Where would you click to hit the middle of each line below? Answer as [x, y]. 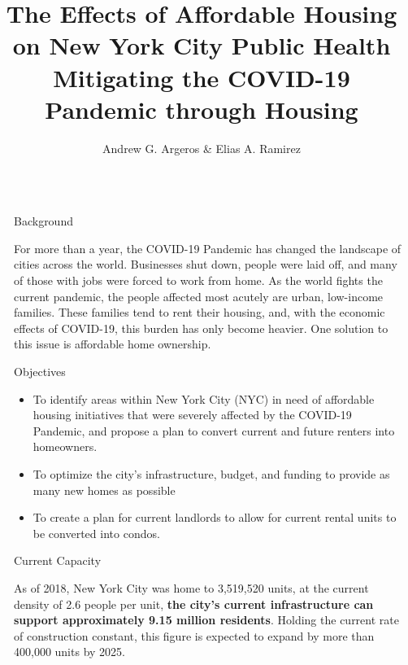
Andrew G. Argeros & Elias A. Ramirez [202, 148]
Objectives [40, 372]
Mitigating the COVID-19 [202, 77]
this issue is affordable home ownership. [113, 344]
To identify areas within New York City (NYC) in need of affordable [204, 398]
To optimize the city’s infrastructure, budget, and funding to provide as [211, 474]
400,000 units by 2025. [69, 652]
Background [43, 221]
